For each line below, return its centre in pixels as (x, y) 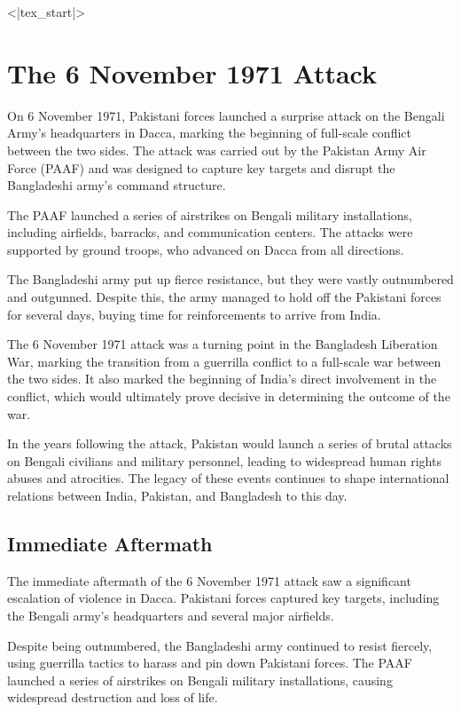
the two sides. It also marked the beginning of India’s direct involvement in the (222, 379)
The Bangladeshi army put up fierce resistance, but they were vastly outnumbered (230, 279)
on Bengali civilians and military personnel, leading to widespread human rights (224, 460)
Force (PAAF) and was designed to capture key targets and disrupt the (201, 167)
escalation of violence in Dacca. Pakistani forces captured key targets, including (223, 598)
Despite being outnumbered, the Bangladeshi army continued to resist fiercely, (220, 645)
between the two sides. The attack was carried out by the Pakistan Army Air (217, 150)
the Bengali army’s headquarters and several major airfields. (171, 615)
